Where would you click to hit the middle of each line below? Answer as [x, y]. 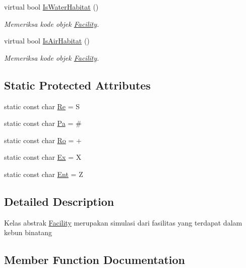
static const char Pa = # [43, 123]
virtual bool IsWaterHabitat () [51, 7]
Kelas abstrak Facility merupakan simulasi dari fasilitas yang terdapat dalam [123, 222]
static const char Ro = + [43, 140]
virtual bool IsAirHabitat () [47, 41]
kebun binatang [28, 232]
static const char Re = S [42, 106]
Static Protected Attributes [77, 85]
